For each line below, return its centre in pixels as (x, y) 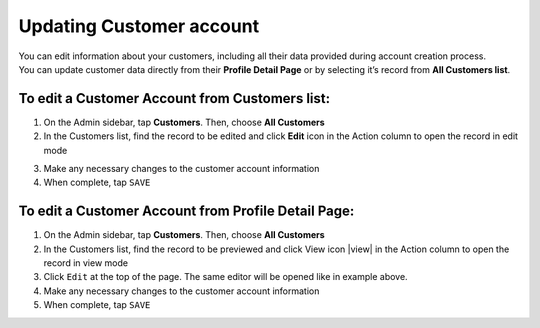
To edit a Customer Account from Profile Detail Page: (186, 211)
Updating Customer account (139, 26)
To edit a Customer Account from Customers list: (174, 98)
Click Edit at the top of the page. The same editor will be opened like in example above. (226, 277)
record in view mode (86, 263)
